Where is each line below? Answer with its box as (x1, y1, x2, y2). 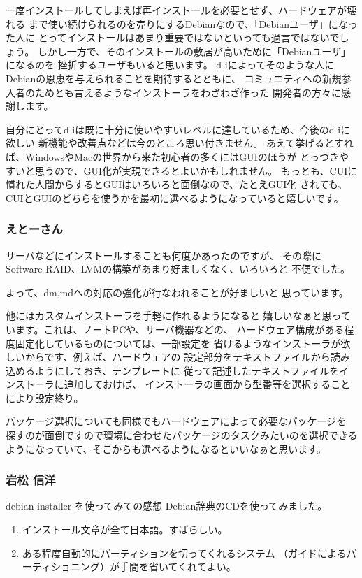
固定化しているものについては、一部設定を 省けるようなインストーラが (15, 335, 341, 350)
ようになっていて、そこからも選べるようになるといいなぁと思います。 (6, 441, 326, 456)
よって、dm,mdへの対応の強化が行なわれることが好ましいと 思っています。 (6, 284, 349, 299)
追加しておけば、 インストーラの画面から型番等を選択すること (64, 377, 351, 391)
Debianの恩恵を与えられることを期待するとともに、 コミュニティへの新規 (6, 71, 342, 85)
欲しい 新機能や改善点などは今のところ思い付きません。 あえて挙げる (6, 136, 325, 150)
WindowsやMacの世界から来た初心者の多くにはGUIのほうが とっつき (24, 149, 339, 164)
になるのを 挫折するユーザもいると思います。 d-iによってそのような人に (6, 57, 335, 72)
